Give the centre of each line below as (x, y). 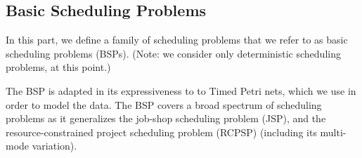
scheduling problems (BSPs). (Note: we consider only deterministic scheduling (173, 53)
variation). (54, 146)
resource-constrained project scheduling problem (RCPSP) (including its (161, 132)
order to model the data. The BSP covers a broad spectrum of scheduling (164, 104)
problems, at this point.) (58, 67)
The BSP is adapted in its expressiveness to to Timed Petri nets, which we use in (181, 90)
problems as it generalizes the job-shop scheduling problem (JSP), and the (166, 118)
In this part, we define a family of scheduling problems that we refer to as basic (177, 40)
